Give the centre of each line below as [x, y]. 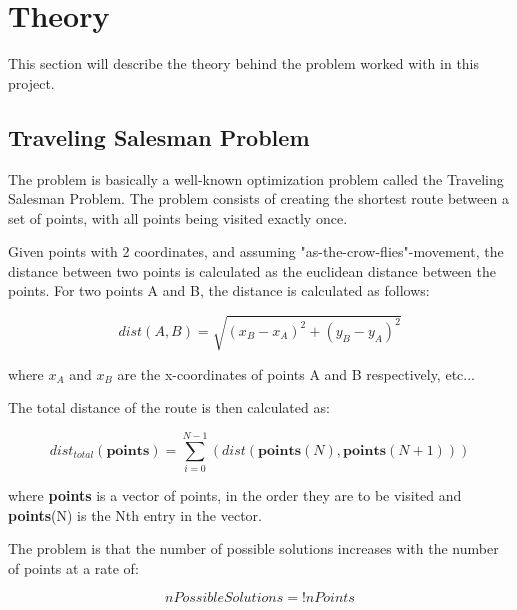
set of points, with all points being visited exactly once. [178, 217]
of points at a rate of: [73, 567]
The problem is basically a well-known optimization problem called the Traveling [256, 178]
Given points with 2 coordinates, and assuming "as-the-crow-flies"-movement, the [256, 251]
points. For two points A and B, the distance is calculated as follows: [219, 290]
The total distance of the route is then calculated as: [169, 407]
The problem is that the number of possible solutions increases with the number [253, 548]
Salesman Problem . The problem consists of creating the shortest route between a [258, 198]
